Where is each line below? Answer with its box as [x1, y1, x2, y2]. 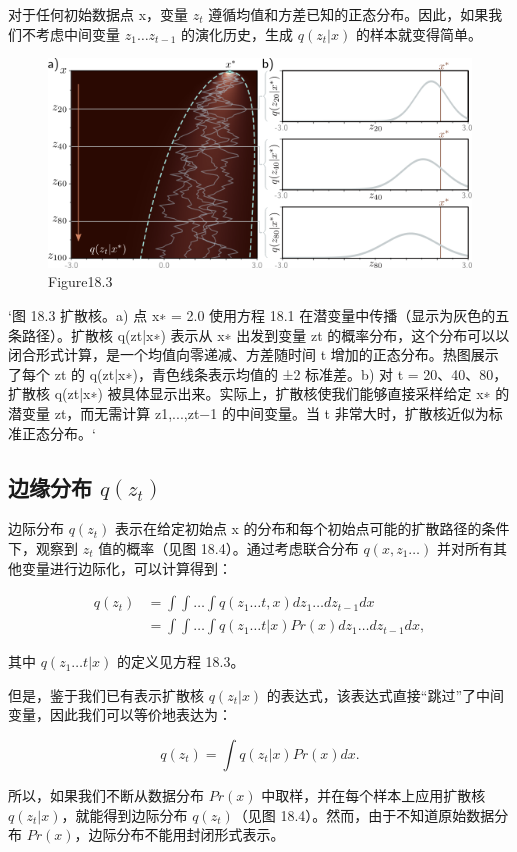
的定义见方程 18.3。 [116, 651, 245, 672]
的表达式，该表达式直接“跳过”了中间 [266, 684, 505, 705]
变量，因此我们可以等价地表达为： [8, 704, 232, 725]
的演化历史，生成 [181, 23, 294, 44]
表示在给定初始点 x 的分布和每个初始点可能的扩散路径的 [114, 518, 482, 539]
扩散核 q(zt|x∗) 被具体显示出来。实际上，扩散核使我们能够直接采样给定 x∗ [8, 383, 491, 404]
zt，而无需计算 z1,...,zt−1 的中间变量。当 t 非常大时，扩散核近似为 [54, 403, 489, 423]
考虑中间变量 [35, 23, 120, 44]
